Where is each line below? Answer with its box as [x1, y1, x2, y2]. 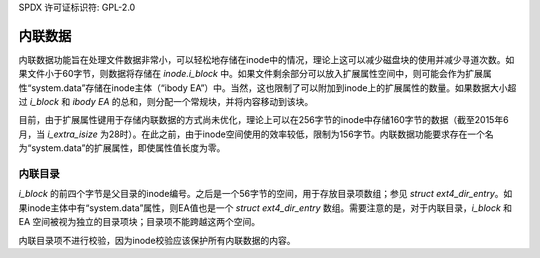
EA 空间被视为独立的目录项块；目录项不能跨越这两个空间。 [18, 216, 261, 228]
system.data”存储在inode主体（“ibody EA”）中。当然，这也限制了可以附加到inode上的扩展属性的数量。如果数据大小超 [31, 81, 517, 94]
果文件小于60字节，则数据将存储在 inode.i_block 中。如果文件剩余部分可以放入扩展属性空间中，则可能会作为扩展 [18, 68, 484, 80]
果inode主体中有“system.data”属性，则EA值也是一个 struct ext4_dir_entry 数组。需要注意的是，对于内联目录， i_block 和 [18, 201, 513, 214]
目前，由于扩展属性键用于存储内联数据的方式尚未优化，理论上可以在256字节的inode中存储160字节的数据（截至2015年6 [18, 114, 509, 126]
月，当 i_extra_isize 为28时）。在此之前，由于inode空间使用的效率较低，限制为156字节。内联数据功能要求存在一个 [18, 128, 485, 140]
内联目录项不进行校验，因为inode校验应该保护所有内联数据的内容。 [18, 234, 296, 246]
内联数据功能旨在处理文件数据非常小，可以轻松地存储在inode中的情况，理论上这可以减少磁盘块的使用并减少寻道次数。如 [18, 53, 515, 65]
